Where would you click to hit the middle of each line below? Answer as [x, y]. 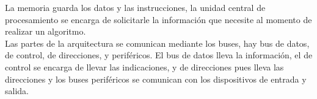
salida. [17, 91]
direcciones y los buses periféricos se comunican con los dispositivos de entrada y [156, 79]
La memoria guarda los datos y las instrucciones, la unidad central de [135, 7]
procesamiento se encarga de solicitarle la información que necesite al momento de [158, 19]
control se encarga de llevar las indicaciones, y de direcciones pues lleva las [144, 67]
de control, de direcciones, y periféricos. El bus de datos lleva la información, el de [159, 55]
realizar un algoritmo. [46, 31]
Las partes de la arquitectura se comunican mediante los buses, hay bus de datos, [157, 43]
